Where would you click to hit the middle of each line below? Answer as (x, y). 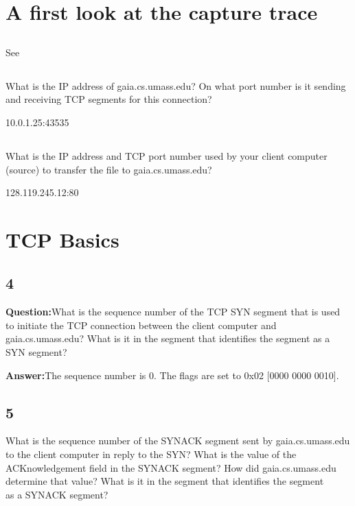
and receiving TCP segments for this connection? (109, 99)
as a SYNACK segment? (57, 494)
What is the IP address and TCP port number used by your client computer (167, 155)
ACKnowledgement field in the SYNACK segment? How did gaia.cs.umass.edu (171, 467)
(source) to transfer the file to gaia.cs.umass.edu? (109, 169)
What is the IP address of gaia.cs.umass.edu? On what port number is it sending (176, 85)
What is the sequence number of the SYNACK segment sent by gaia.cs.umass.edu (178, 441)
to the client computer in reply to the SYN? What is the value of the (151, 454)
